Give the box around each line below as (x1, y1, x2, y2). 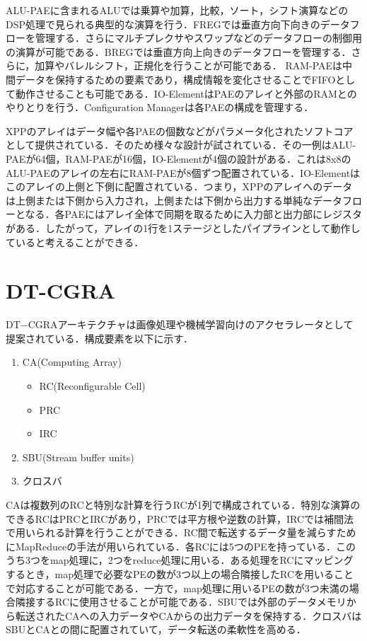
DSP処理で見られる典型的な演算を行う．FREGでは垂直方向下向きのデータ (6, 16, 350, 31)
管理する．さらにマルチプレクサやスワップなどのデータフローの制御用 (35, 30, 362, 45)
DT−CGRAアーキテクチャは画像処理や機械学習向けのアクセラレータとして (6, 317, 354, 332)
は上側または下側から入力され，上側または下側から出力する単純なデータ (6, 192, 342, 207)
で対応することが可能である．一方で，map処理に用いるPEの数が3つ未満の (6, 580, 349, 595)
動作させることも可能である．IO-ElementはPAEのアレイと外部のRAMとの (15, 86, 357, 100)
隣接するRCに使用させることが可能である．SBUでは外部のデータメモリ (15, 594, 346, 609)
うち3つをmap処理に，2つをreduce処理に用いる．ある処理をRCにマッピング (6, 553, 354, 567)
